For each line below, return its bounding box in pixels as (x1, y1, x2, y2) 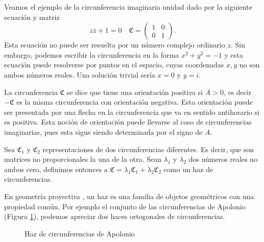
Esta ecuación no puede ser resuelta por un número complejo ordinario (4, 39, 225, 50)
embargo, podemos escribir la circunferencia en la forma (4, 49, 179, 60)
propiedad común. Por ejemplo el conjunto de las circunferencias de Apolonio (4, 201, 246, 211)
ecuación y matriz (4, 11, 60, 22)
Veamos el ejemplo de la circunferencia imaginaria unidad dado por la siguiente (4, 2, 252, 12)
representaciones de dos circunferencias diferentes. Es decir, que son (42, 143, 254, 154)
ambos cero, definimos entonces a (4, 163, 108, 174)
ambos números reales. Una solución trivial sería (4, 69, 155, 80)
